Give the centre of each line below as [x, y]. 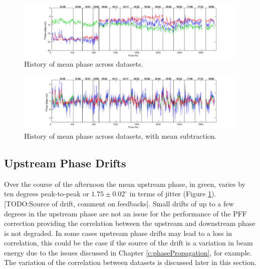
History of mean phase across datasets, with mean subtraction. [120, 136]
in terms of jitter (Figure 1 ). [173, 194]
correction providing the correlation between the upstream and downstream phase [130, 223]
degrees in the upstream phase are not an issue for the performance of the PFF [125, 213]
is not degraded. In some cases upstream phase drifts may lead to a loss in [118, 233]
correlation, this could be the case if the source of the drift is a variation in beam [128, 243]
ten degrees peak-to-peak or [47, 194]
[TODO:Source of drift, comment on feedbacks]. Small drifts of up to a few [119, 203]
